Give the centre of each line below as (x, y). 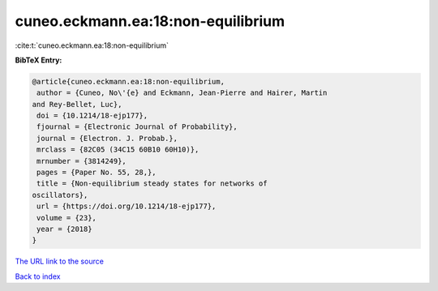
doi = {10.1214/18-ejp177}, (92, 116)
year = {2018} (64, 229)
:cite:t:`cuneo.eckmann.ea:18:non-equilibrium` (92, 45)
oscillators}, (60, 195)
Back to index (38, 276)
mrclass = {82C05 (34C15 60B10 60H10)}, (118, 150)
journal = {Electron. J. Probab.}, (107, 138)
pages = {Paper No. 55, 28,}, (97, 173)
